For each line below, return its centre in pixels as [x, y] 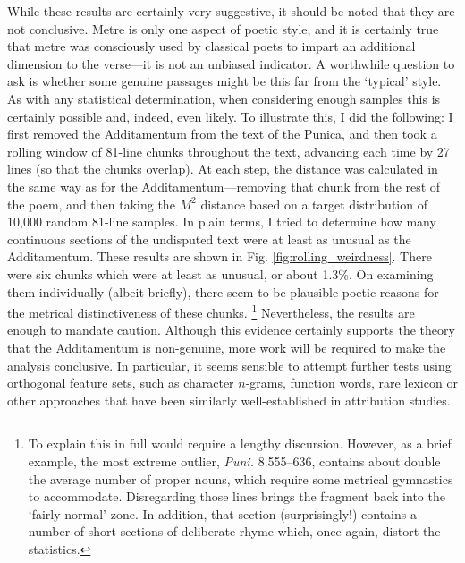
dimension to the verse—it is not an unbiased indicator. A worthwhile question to [231, 63]
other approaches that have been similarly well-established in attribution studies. [229, 400]
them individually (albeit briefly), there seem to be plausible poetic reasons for [223, 291]
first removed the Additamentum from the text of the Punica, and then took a [222, 134]
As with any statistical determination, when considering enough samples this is [224, 98]
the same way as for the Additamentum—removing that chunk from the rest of [224, 186]
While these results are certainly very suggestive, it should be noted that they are [231, 11]
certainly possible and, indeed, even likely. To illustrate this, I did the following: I [230, 116]
